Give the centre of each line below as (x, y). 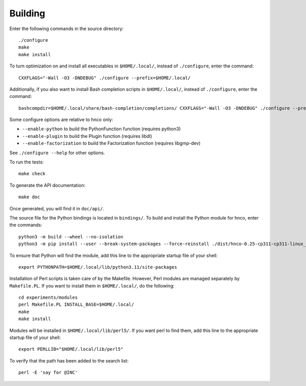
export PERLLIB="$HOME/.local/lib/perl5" (71, 349)
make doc (29, 197)
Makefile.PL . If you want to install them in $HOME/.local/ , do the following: (92, 285)
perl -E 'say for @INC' (48, 372)
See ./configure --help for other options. (57, 153)
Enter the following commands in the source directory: (67, 29)
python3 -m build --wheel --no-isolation (71, 237)
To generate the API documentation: (47, 185)
